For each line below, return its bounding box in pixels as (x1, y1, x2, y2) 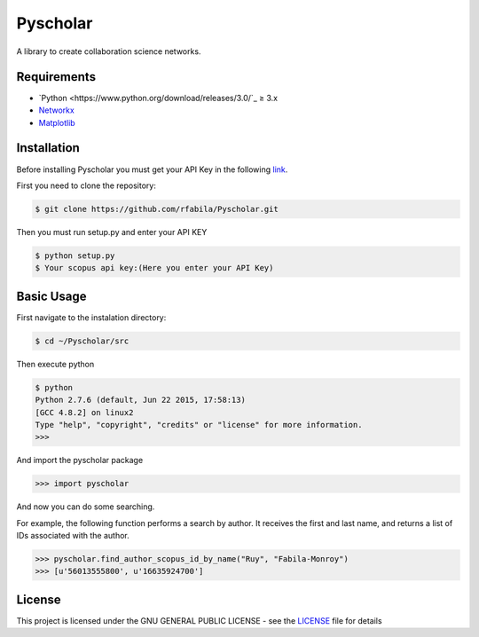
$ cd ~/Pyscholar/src (35, 335, 130, 346)
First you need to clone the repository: (16, 180, 157, 191)
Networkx (38, 105, 75, 115)
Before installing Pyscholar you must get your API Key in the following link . (16, 164, 288, 175)
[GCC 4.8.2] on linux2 (35, 407, 134, 417)
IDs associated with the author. (16, 531, 130, 541)
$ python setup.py (35, 250, 115, 261)
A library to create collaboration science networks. (16, 45, 201, 57)
